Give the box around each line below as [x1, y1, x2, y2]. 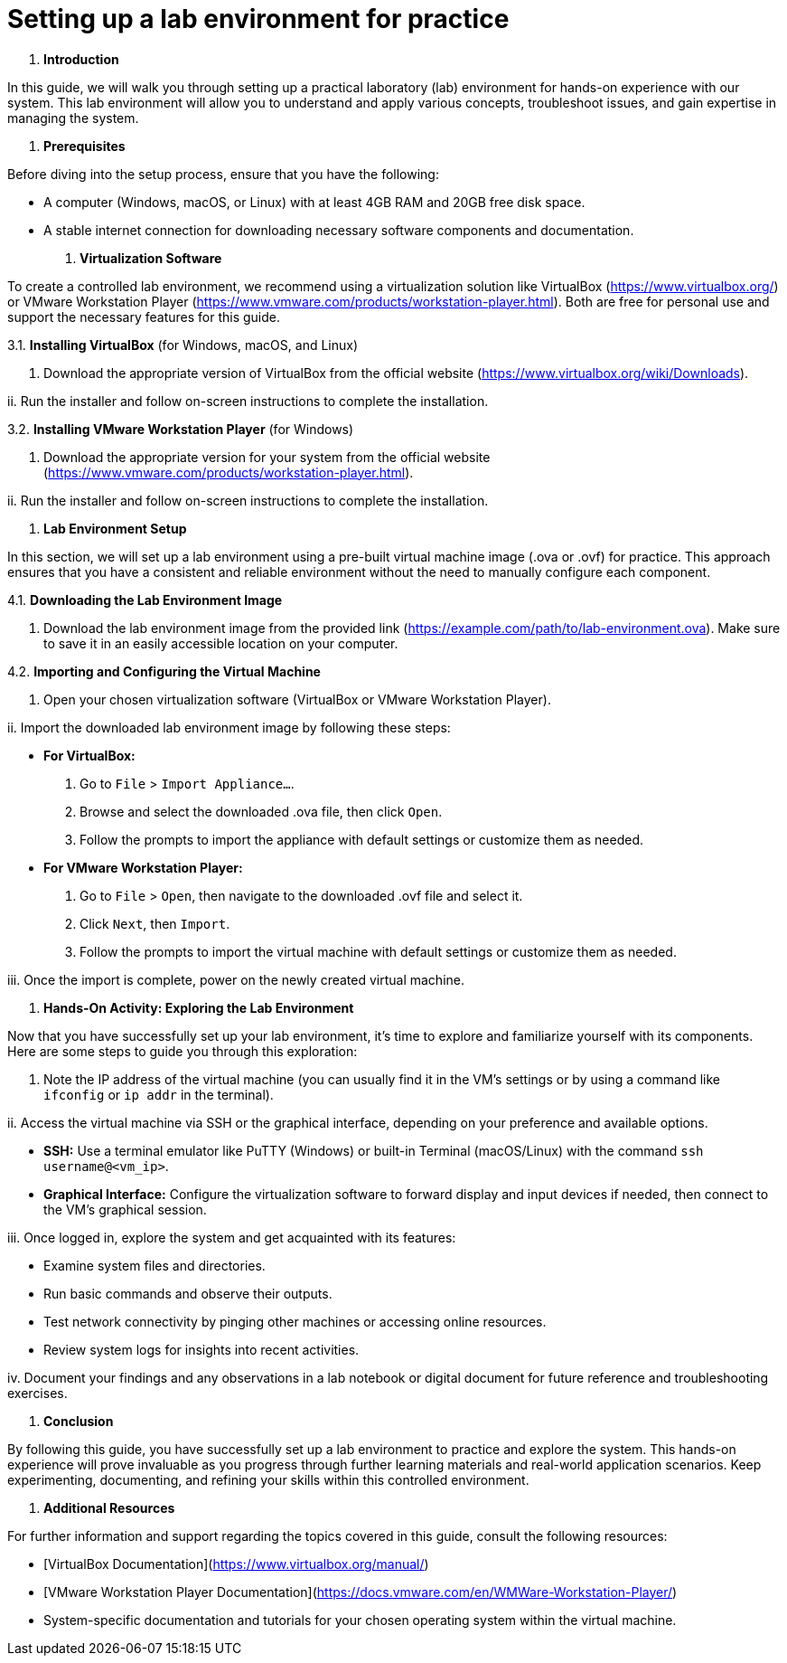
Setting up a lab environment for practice [7, 4, 510, 34]
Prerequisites [43, 137, 126, 154]
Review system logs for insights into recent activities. [43, 1341, 360, 1357]
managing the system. [7, 109, 139, 126]
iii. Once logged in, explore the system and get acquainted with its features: [7, 1229, 456, 1245]
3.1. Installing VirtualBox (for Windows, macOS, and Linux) [7, 336, 359, 353]
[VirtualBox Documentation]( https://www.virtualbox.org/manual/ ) [43, 1555, 429, 1572]
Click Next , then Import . [80, 915, 230, 931]
